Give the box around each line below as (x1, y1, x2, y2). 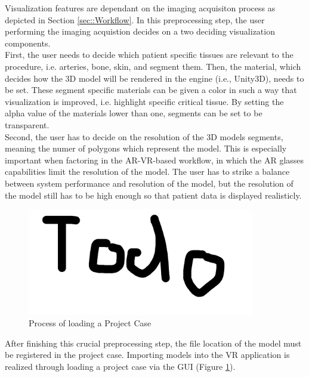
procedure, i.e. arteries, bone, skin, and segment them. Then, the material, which (5, 60, 301, 72)
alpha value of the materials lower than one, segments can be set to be (5, 107, 262, 119)
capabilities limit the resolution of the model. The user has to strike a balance (5, 165, 290, 178)
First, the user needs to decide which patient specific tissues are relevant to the (5, 48, 293, 61)
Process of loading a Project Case (29, 317, 152, 329)
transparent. (5, 118, 50, 131)
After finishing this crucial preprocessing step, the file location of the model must (5, 336, 302, 349)
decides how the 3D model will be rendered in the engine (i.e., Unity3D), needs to (5, 72, 304, 84)
